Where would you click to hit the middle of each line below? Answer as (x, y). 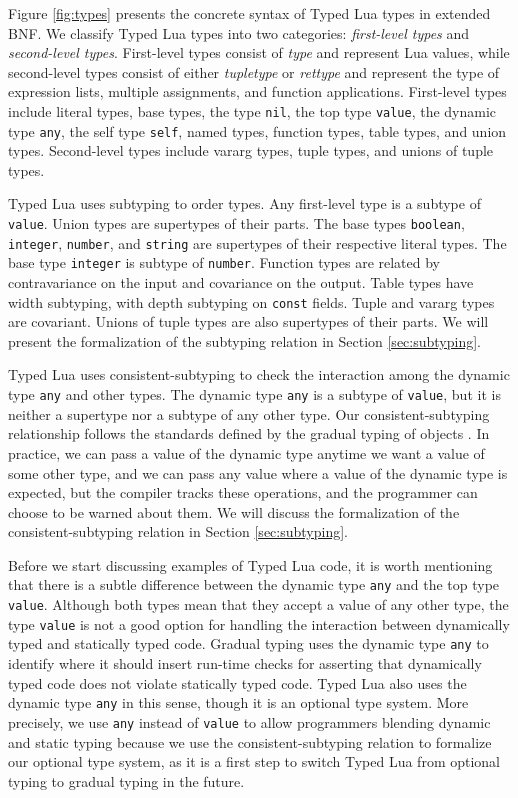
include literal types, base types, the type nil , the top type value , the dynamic (252, 110)
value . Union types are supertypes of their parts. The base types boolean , (236, 223)
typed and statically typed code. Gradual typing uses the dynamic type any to (248, 643)
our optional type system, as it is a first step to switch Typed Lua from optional (254, 761)
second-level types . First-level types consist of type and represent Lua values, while (259, 52)
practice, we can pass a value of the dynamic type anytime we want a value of (246, 452)
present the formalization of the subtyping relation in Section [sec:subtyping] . (244, 340)
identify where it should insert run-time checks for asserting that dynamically (245, 663)
